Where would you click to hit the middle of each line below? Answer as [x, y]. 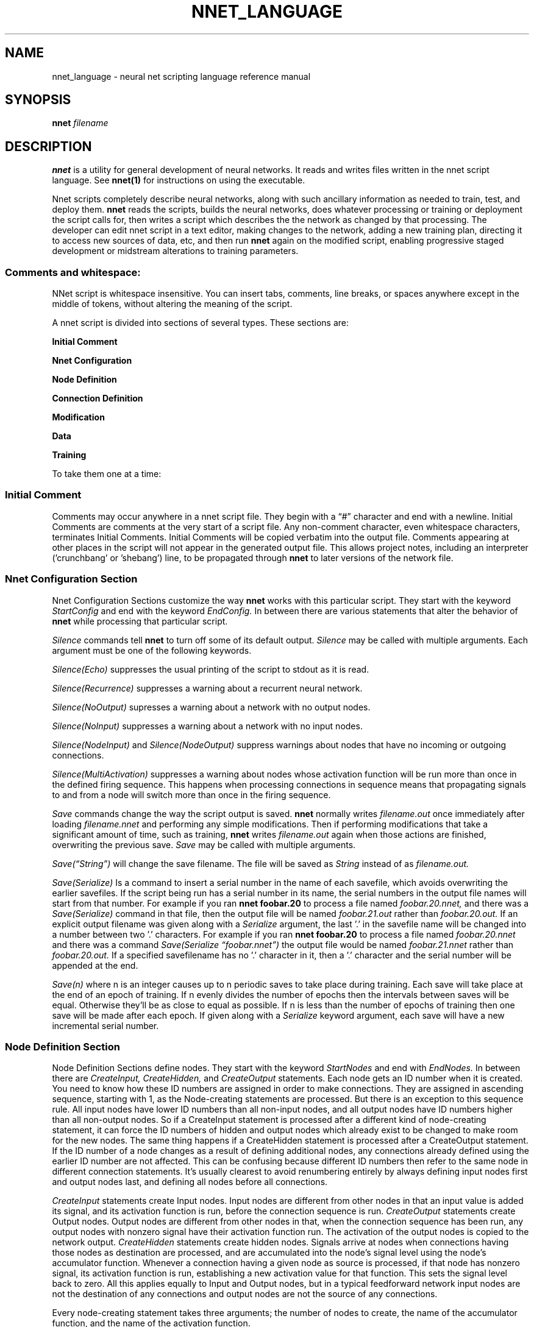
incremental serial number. [105, 1025]
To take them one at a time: [107, 474]
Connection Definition [98, 398]
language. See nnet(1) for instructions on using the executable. [179, 180]
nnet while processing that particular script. [140, 621]
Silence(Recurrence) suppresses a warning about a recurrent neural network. [207, 688]
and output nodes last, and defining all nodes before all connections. [190, 1182]
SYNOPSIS [38, 100]
